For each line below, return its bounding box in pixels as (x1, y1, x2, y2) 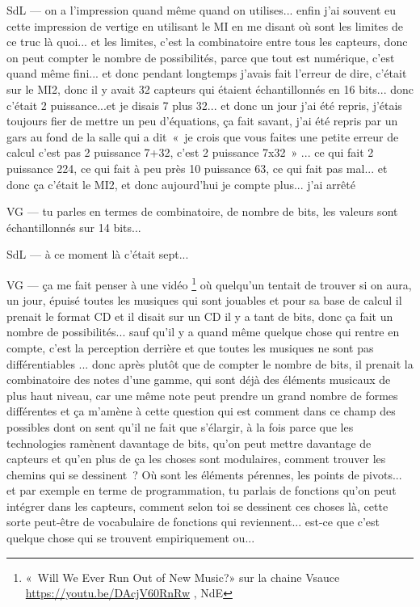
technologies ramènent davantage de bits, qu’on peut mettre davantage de (6, 434, 372, 451)
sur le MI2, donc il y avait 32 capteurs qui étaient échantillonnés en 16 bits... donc (6, 80, 414, 97)
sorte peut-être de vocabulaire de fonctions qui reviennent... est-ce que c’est (6, 513, 380, 530)
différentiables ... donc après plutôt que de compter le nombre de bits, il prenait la (6, 355, 414, 372)
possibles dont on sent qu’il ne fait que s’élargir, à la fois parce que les (6, 418, 354, 435)
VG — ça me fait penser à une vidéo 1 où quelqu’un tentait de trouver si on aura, (6, 273, 412, 293)
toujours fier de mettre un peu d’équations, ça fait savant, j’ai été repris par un (6, 112, 398, 129)
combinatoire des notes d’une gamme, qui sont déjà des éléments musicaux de (6, 371, 391, 388)
